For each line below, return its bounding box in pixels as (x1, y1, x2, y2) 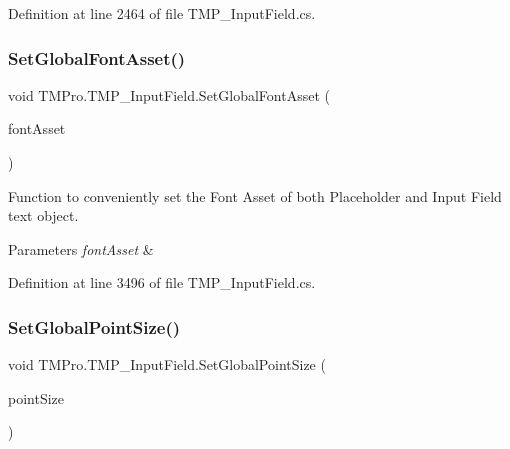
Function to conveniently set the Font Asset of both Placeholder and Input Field (8, 185, 502, 206)
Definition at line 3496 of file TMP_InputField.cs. (8, 272, 316, 293)
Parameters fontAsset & (8, 238, 154, 259)
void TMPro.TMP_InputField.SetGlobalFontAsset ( (8, 84, 330, 105)
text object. (8, 205, 79, 226)
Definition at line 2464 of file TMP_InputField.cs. (8, 3, 316, 23)
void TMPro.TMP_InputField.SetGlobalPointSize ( (8, 354, 326, 375)
